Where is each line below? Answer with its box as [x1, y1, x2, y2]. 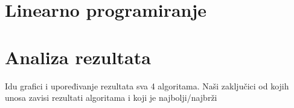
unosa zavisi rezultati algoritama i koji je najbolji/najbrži [5, 91, 217, 104]
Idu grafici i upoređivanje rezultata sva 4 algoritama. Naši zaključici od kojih [5, 79, 289, 92]
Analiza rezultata [5, 44, 151, 69]
